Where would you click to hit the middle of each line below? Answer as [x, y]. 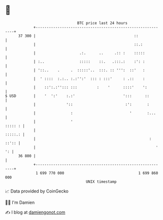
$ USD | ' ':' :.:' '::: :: [77, 96]
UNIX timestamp [101, 182]
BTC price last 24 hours [102, 23]
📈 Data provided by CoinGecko [37, 191]
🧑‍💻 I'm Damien [20, 202]
